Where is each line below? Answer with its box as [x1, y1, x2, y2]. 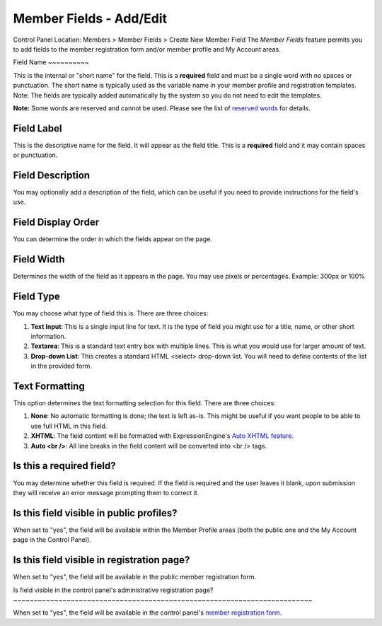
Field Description [13, 170, 91, 181]
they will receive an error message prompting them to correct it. [13, 488, 199, 497]
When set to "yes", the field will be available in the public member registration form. [13, 573, 257, 581]
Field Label [13, 122, 62, 134]
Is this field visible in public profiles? [13, 506, 178, 519]
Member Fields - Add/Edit [13, 11, 168, 26]
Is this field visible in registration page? [13, 554, 190, 566]
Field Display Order [13, 216, 99, 228]
